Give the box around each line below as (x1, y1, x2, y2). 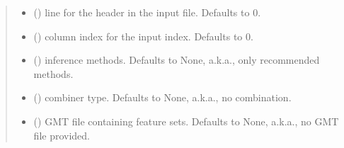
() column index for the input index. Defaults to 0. (33, 28, 253, 43)
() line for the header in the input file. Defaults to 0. (33, 5, 261, 19)
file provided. (33, 127, 90, 142)
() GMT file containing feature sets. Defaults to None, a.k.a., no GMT (33, 113, 339, 128)
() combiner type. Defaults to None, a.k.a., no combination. (33, 90, 292, 105)
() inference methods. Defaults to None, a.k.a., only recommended (33, 52, 320, 67)
